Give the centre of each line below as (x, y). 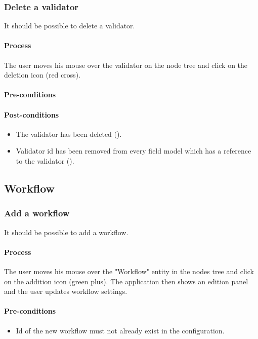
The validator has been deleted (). (69, 134)
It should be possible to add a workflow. (66, 232)
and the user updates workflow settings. (66, 291)
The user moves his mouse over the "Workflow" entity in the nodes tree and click (129, 271)
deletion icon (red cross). (42, 75)
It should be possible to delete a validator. (70, 26)
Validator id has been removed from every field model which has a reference (134, 151)
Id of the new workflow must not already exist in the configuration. (120, 330)
